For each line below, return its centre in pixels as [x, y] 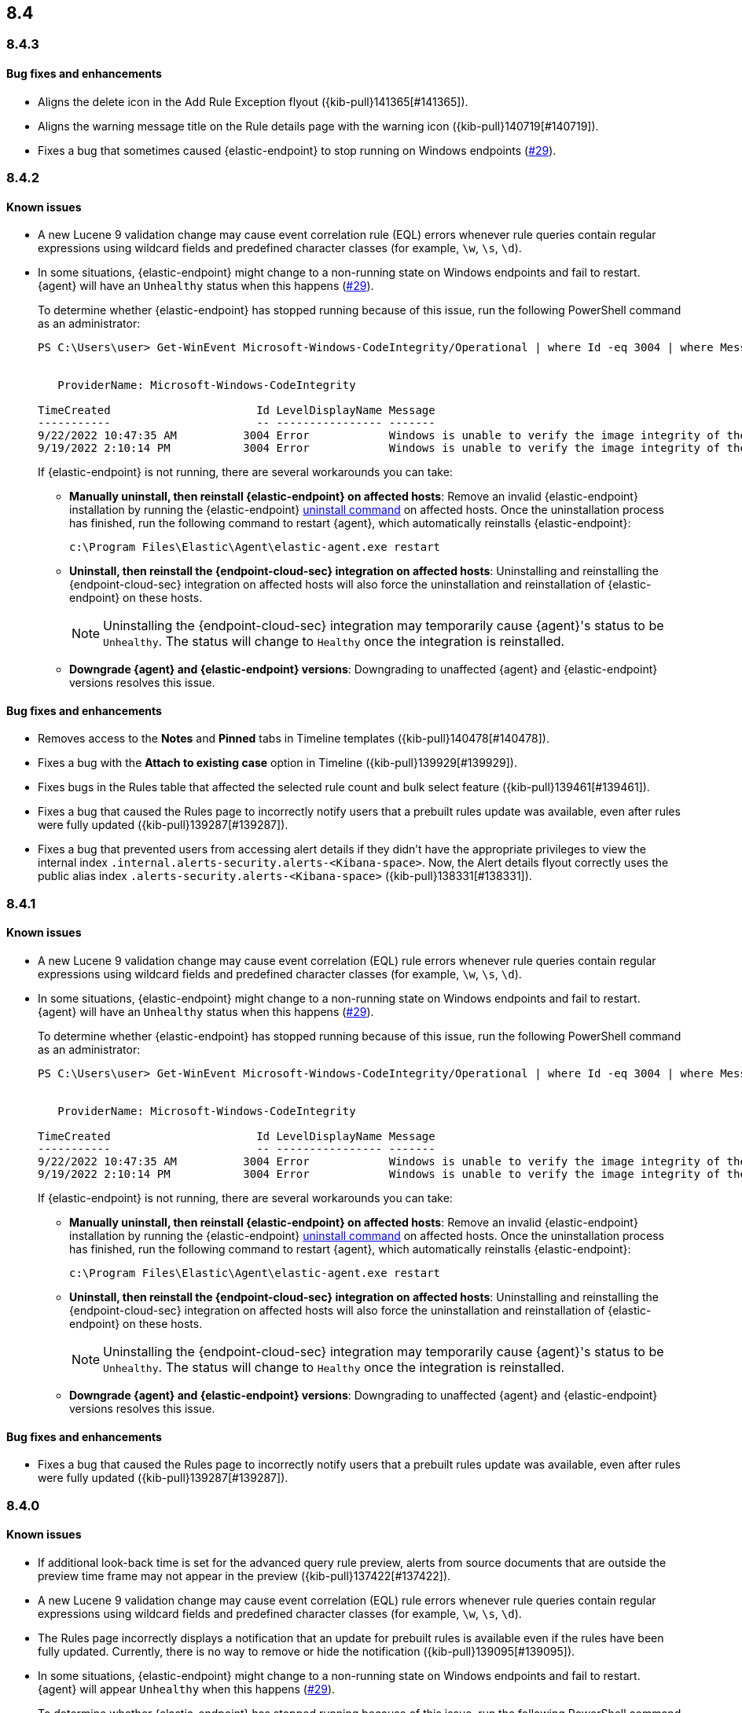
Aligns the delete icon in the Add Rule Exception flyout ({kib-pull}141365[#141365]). [253, 101]
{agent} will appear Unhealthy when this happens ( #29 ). [187, 1689]
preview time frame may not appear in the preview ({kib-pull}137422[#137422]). [244, 1575]
